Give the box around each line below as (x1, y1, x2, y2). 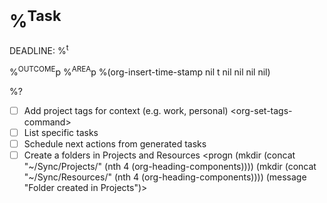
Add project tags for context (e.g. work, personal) (23, 104, 229, 116)
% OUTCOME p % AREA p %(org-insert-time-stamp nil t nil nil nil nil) (9, 64, 271, 78)
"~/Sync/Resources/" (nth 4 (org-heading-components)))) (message (23, 171, 307, 183)
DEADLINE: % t (9, 43, 69, 56)
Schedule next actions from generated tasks (23, 137, 207, 150)
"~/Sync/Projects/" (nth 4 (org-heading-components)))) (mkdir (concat (23, 160, 317, 172)
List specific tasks (23, 126, 99, 138)
